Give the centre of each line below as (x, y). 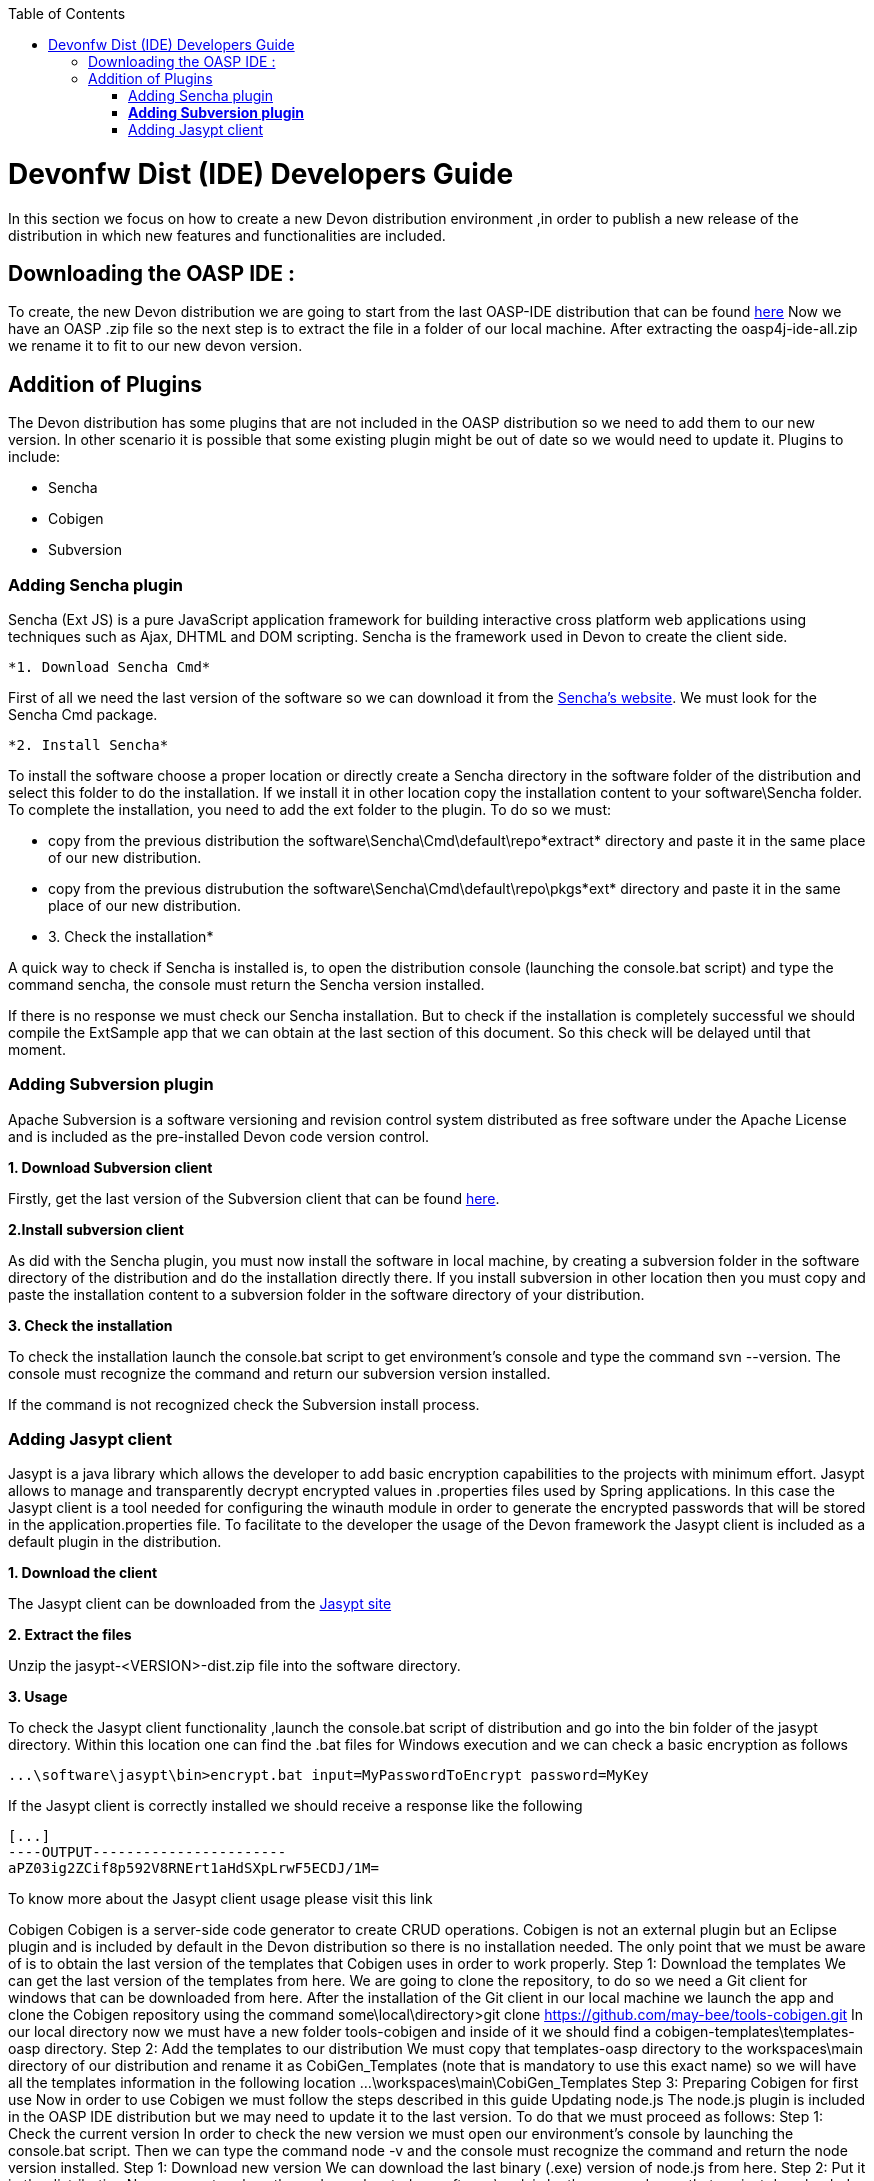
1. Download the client (83, 1573)
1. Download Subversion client (110, 1167)
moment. (37, 1049)
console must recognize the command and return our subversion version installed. (279, 1373)
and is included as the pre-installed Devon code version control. (219, 1136)
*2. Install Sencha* (88, 744)
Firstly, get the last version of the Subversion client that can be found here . (254, 1198)
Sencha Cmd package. (83, 714)
